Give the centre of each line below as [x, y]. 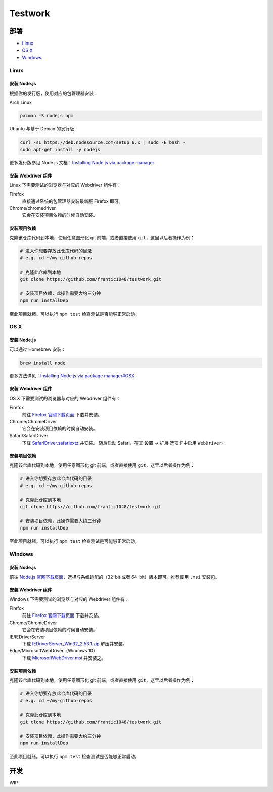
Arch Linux [21, 102]
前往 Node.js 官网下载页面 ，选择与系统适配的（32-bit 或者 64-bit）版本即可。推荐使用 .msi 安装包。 [115, 577]
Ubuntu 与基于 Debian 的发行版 [42, 129]
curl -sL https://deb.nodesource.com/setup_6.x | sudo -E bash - [103, 142]
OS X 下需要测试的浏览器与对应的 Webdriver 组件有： [65, 398]
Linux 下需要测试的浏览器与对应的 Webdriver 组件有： [65, 185]
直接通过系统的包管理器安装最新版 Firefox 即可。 [73, 201]
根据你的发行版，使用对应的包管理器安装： [54, 93]
